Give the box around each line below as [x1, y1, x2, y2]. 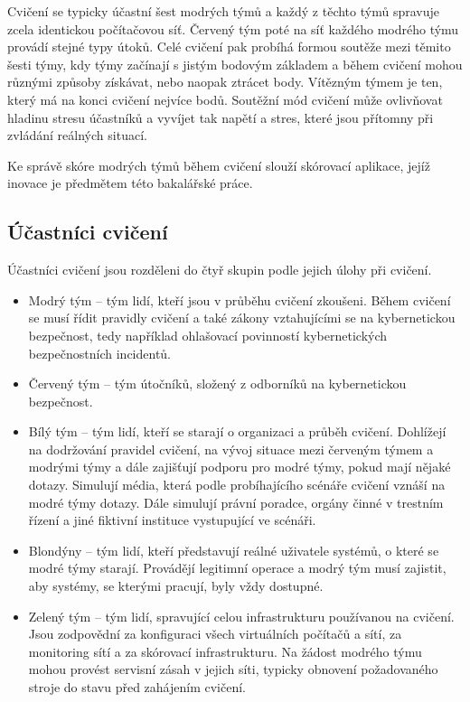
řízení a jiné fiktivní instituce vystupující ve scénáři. [28, 510, 316, 529]
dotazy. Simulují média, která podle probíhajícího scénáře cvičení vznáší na [28, 475, 446, 494]
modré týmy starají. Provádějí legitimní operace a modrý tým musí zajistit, [28, 558, 446, 577]
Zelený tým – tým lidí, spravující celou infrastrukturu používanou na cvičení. [28, 606, 455, 625]
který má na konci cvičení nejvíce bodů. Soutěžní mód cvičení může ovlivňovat [7, 89, 443, 108]
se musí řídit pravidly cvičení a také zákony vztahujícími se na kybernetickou [28, 308, 456, 327]
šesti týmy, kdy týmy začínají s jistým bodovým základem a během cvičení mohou [7, 54, 463, 73]
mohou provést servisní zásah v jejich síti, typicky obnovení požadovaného [28, 660, 438, 679]
